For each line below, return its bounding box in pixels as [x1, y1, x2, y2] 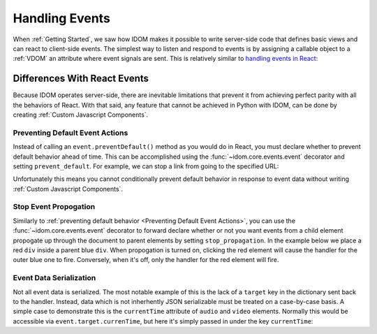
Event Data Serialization [13, 273, 96, 283]
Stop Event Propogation [13, 202, 96, 212]
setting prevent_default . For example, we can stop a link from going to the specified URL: [13, 161, 279, 170]
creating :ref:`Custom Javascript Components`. [13, 110, 149, 119]
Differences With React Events [13, 73, 149, 85]
